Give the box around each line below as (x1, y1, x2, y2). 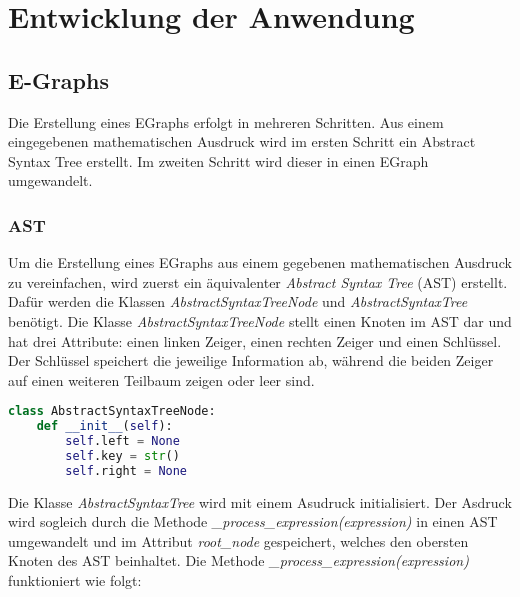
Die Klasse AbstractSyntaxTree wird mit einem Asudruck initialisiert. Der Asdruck (8, 491, 512, 512)
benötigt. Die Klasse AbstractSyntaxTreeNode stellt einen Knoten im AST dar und (8, 310, 512, 331)
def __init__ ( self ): (36, 419, 173, 434)
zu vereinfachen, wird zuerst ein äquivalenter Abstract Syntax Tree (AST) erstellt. (8, 271, 508, 292)
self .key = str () (65, 448, 180, 463)
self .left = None (65, 434, 180, 449)
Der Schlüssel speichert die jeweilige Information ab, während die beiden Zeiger (8, 350, 494, 371)
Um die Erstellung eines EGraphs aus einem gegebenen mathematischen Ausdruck (8, 252, 512, 273)
